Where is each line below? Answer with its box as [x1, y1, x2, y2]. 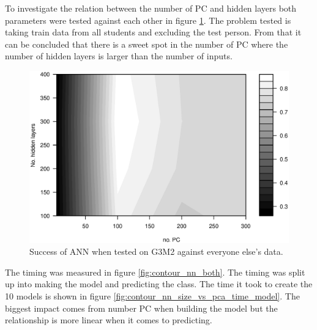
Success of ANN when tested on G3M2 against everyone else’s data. [29, 245, 283, 258]
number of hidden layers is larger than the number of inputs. [5, 50, 233, 62]
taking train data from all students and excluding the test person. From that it [5, 26, 302, 38]
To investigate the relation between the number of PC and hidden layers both [5, 2, 297, 14]
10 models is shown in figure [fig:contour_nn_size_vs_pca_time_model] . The [5, 289, 300, 302]
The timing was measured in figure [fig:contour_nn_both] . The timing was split [5, 265, 305, 278]
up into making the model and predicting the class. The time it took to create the [5, 277, 313, 290]
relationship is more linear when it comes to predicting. [5, 313, 212, 326]
